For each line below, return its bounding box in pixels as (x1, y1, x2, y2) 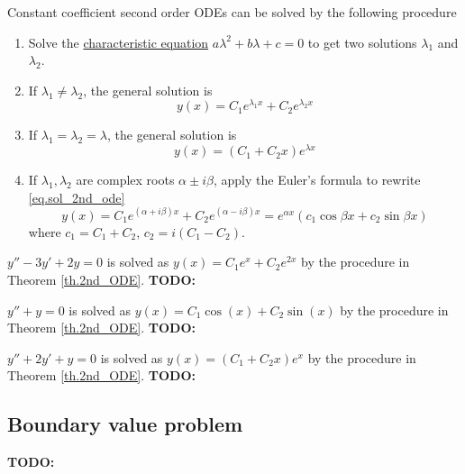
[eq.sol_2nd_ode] (28, 187, 125, 206)
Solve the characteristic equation (28, 32, 209, 51)
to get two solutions (307, 32, 417, 51)
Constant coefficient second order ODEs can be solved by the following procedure (7, 3, 457, 21)
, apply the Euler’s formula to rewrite (213, 170, 421, 189)
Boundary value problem (7, 410, 243, 438)
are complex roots (76, 170, 175, 189)
